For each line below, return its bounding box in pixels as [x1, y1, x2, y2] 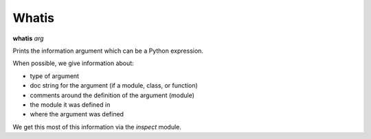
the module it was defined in [30, 100, 111, 109]
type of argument [30, 72, 79, 80]
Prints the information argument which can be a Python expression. [12, 47, 204, 55]
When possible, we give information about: [12, 59, 134, 68]
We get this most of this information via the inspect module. [12, 123, 182, 131]
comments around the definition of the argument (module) [30, 91, 195, 99]
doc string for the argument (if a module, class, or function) [30, 81, 199, 90]
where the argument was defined [30, 110, 124, 118]
